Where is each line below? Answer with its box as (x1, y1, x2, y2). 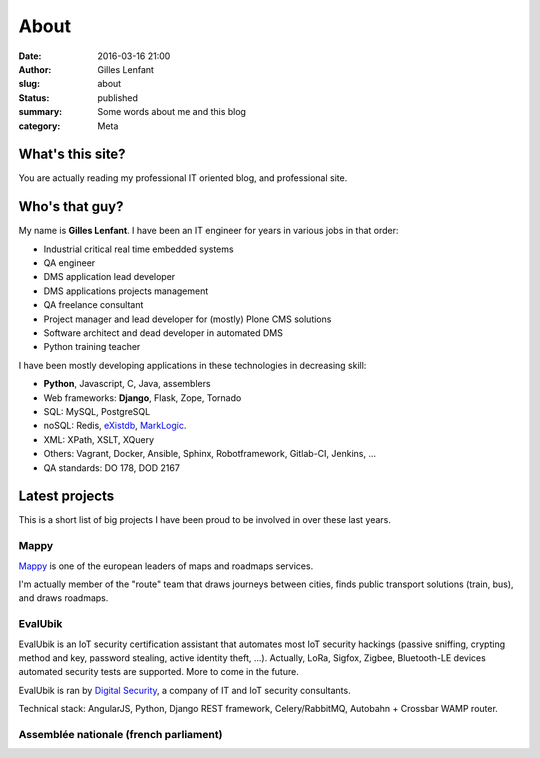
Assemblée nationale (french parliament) (18, 727, 223, 741)
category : (18, 120, 61, 132)
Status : (18, 91, 50, 104)
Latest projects (18, 488, 115, 505)
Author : (18, 63, 52, 75)
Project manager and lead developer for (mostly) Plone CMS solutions (43, 313, 332, 325)
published (97, 91, 139, 104)
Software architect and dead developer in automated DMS (43, 327, 284, 339)
